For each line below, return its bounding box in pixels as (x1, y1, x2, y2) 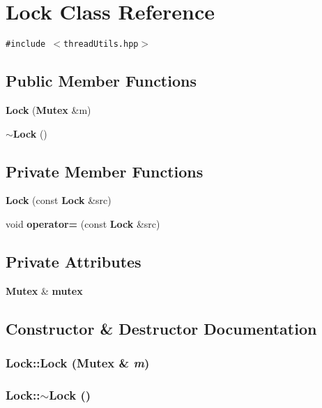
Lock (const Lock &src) (6, 193, 112, 207)
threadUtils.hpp (63, 39, 139, 50)
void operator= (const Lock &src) (6, 216, 160, 231)
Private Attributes (6, 250, 141, 272)
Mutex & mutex (6, 283, 83, 298)
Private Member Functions (6, 160, 204, 182)
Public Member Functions (6, 70, 197, 92)
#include (6, 39, 46, 50)
